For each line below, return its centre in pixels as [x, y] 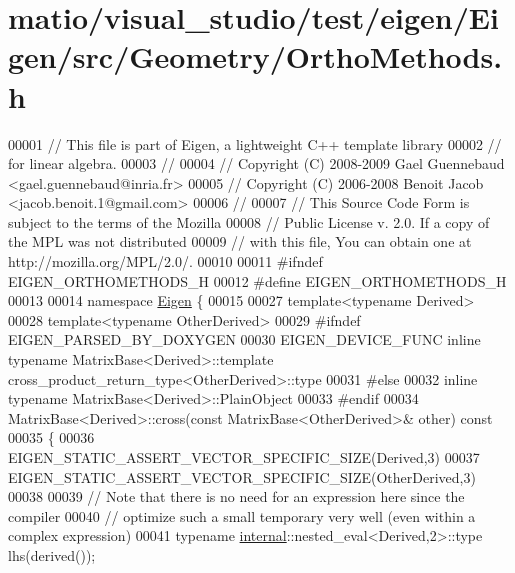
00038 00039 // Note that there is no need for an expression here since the [236, 496]
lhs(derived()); [52, 554]
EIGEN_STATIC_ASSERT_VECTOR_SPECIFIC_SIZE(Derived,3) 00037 [244, 457]
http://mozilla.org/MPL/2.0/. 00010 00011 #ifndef [165, 261]
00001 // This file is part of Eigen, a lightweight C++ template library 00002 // [255, 143]
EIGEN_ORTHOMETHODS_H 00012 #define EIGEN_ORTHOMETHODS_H [257, 280]
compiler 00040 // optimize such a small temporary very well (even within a [242, 515]
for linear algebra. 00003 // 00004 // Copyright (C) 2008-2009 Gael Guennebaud [256, 163]
